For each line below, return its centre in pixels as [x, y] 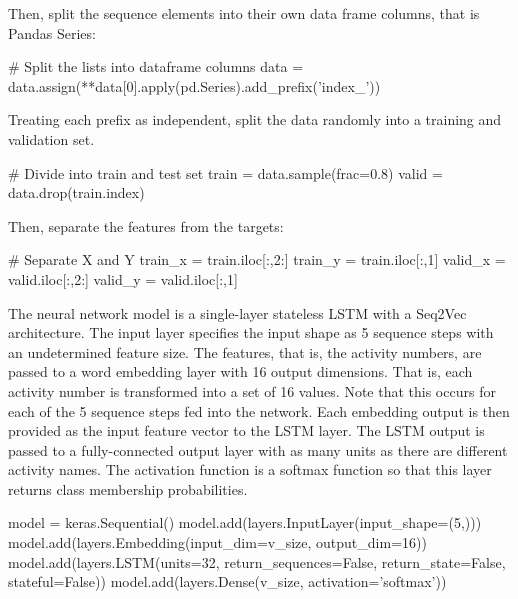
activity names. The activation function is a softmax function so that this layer [250, 469]
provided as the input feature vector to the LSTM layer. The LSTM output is [246, 430]
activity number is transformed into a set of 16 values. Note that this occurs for [252, 390]
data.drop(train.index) [76, 192]
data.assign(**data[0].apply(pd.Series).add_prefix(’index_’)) [194, 85]
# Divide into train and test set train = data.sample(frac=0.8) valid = [225, 172]
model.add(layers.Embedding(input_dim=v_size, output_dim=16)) [217, 542]
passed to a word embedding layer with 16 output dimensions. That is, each [240, 371]
